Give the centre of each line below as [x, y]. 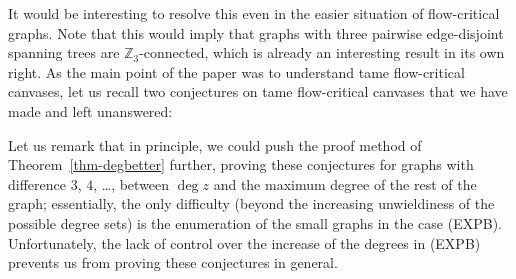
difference [37, 183]
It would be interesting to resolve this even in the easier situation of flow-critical [254, 13]
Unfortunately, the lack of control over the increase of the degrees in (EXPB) [244, 242]
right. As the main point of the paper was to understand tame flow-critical [236, 71]
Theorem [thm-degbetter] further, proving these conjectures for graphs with [241, 164]
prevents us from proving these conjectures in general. [173, 262]
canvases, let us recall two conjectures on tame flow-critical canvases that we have [258, 91]
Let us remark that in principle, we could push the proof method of [215, 144]
